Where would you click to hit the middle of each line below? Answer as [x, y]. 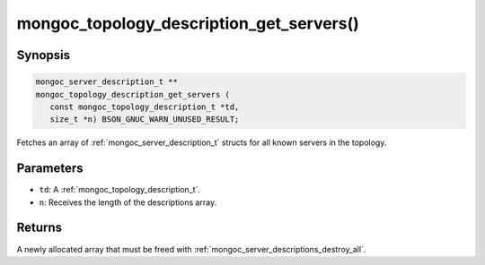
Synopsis [44, 55]
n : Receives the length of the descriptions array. [128, 202]
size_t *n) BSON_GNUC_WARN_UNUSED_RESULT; [145, 120]
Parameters [50, 169]
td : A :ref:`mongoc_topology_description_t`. [120, 190]
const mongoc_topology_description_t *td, [145, 107]
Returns [40, 228]
